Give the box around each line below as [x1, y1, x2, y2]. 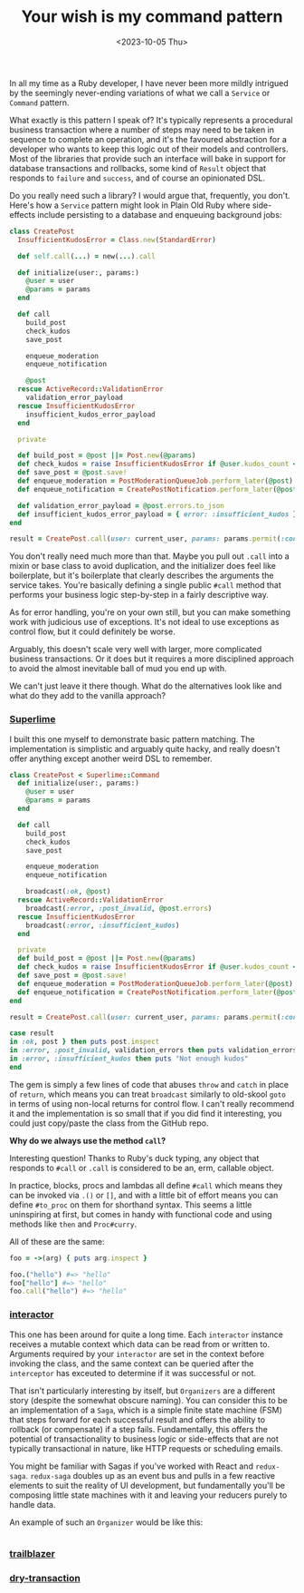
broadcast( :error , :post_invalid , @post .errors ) [25, 904, 213, 913]
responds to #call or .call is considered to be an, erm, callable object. [9, 1162, 274, 1173]
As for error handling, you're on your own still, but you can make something [9, 607, 291, 618]
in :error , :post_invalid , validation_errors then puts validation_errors [9, 1046, 298, 1055]
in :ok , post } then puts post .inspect [9, 1037, 160, 1047]
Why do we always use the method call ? [9, 1135, 166, 1146]
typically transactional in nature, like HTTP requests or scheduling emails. [9, 1442, 283, 1453]
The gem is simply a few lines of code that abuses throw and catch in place [9, 1079, 290, 1090]
